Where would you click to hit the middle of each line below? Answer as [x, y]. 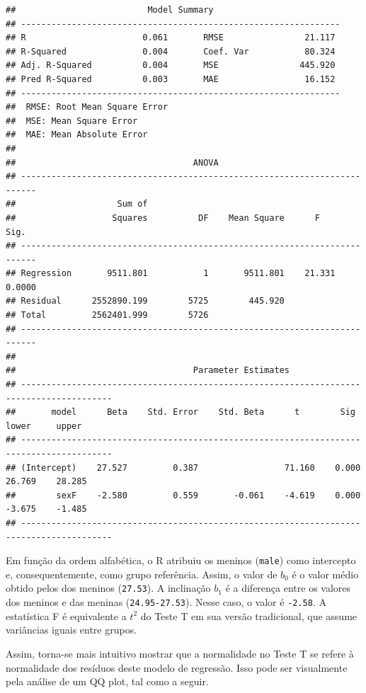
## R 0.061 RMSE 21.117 [171, 38]
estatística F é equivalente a [66, 615]
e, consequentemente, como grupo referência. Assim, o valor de [142, 574]
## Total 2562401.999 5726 [107, 315]
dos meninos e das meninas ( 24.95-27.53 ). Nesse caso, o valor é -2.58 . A [166, 602]
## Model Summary [110, 10]
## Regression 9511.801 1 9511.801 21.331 [171, 274]
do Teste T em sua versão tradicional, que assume [249, 615]
